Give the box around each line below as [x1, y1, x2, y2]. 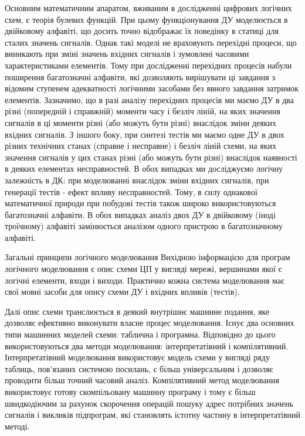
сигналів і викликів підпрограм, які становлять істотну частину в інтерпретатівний [5, 408, 300, 421]
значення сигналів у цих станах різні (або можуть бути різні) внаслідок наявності [5, 151, 297, 163]
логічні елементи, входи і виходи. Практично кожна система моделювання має [5, 274, 285, 286]
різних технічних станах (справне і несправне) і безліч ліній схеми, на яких [5, 139, 276, 152]
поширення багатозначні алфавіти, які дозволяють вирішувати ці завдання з [5, 70, 275, 83]
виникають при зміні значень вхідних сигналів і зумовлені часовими [5, 47, 249, 60]
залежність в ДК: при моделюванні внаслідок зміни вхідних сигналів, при [5, 173, 269, 186]
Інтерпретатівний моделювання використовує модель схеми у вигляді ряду [5, 351, 270, 363]
